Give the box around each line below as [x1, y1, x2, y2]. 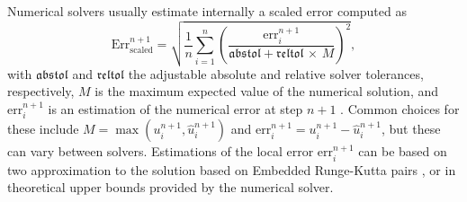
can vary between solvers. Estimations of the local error [7, 142, 314, 161]
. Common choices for [340, 99, 460, 118]
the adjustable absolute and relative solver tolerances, [128, 64, 424, 83]
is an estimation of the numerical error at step [48, 99, 303, 118]
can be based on [358, 142, 447, 161]
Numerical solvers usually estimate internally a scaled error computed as [7, 2, 407, 20]
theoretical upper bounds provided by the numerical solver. [7, 178, 334, 197]
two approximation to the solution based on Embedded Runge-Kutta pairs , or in [7, 160, 456, 179]
